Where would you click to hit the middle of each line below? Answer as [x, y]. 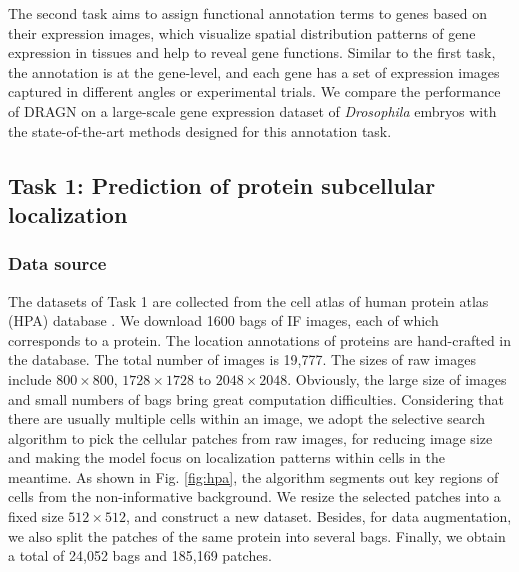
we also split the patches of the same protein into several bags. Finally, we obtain [257, 535]
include [30, 378]
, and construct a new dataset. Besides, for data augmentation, [318, 516]
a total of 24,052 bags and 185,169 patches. [140, 555]
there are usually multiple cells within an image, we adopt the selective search [247, 418]
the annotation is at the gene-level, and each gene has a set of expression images [254, 71]
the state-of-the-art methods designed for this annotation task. [200, 130]
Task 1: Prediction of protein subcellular [222, 184]
